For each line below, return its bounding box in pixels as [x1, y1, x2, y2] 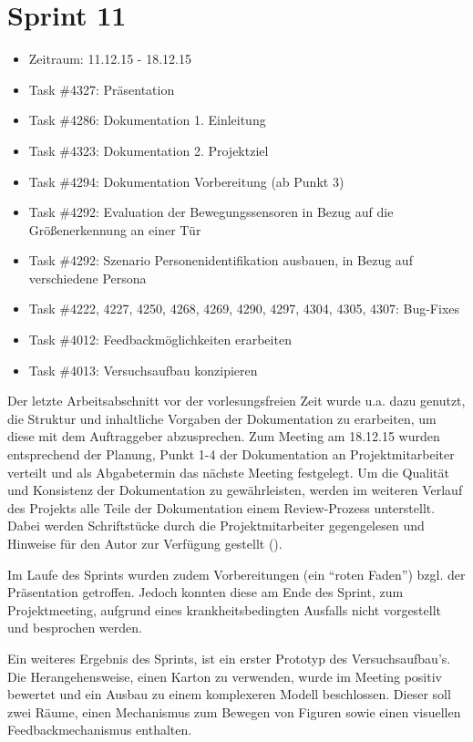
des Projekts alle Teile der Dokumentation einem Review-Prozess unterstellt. [7, 498, 436, 517]
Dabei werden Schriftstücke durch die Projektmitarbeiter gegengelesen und [7, 516, 425, 535]
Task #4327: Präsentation [28, 79, 175, 98]
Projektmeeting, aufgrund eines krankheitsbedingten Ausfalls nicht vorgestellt [7, 600, 442, 619]
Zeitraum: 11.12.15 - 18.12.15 [28, 49, 191, 68]
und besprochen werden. [7, 618, 142, 637]
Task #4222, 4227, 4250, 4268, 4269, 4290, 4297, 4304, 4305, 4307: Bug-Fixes [28, 299, 460, 318]
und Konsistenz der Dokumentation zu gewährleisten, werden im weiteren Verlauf [7, 480, 463, 500]
